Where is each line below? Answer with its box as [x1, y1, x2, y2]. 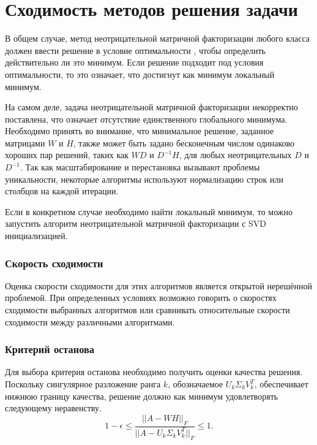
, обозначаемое [168, 378, 223, 390]
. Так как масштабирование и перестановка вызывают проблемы [20, 161, 260, 173]
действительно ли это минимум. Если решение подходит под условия [5, 56, 264, 69]
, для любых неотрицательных [179, 148, 292, 161]
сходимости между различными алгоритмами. [5, 315, 175, 328]
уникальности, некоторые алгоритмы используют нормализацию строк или [5, 172, 283, 185]
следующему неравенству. [5, 401, 102, 414]
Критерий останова [5, 341, 94, 357]
